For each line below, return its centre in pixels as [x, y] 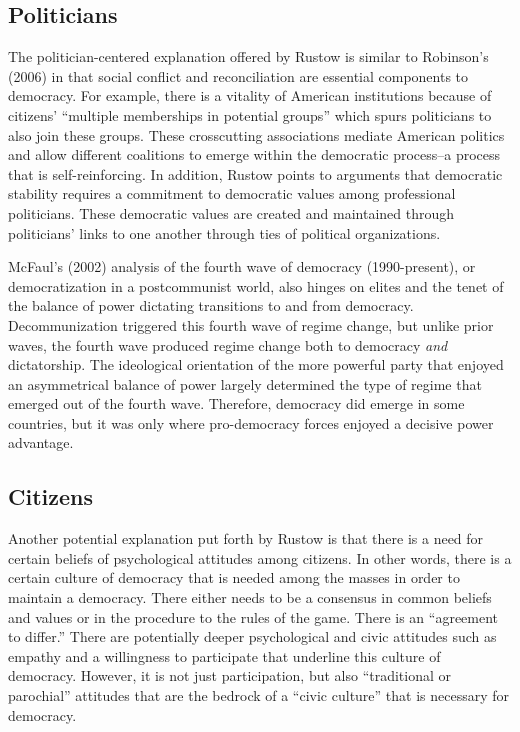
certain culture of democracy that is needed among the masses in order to [234, 577]
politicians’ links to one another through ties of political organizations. [224, 232]
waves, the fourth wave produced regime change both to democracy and [228, 344]
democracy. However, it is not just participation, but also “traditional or [230, 675]
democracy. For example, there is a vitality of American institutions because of [250, 95]
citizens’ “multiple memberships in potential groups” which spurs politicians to [250, 114]
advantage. [41, 442]
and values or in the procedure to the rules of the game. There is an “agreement [253, 616]
